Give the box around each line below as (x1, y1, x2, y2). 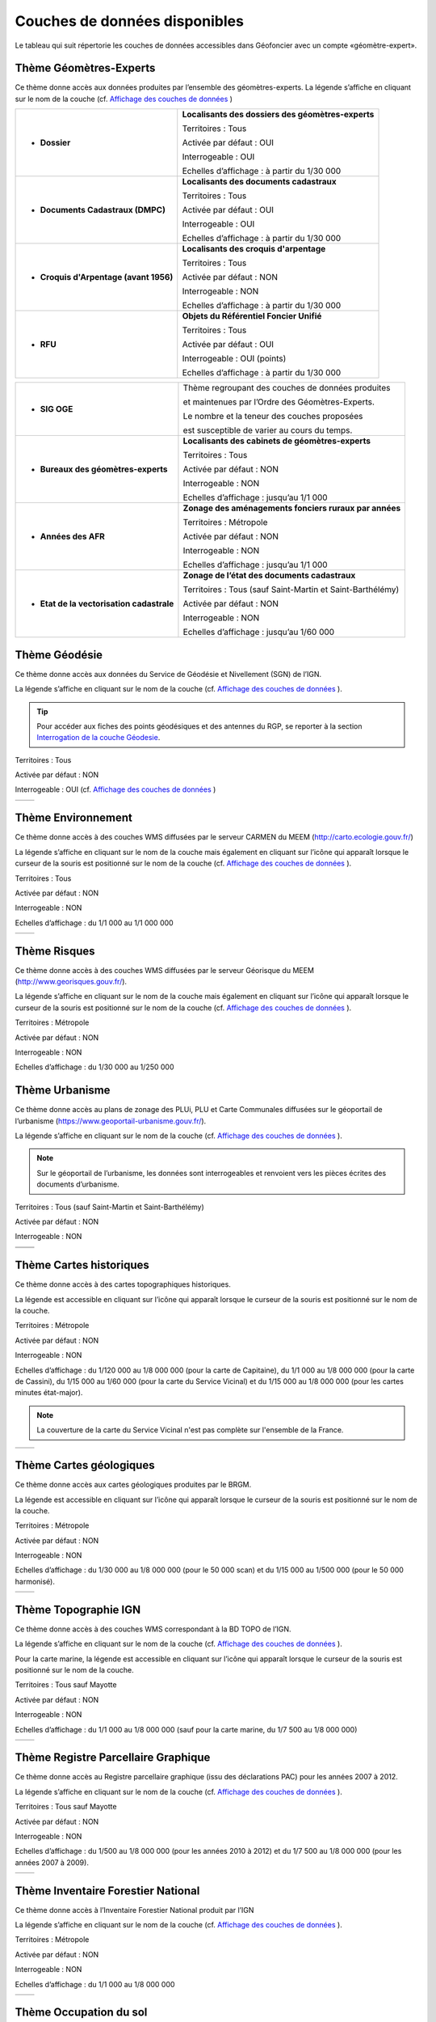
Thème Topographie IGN (15, 1602, 141, 1617)
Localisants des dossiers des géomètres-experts (182, 109, 375, 121)
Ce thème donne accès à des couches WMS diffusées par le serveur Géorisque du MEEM (15, 965, 315, 975)
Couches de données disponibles (15, 12, 244, 30)
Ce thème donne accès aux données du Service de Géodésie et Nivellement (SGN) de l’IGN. (15, 669, 322, 679)
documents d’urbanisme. (36, 1179, 120, 1189)
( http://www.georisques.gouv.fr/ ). (15, 977, 128, 987)
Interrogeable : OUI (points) (182, 353, 287, 364)
